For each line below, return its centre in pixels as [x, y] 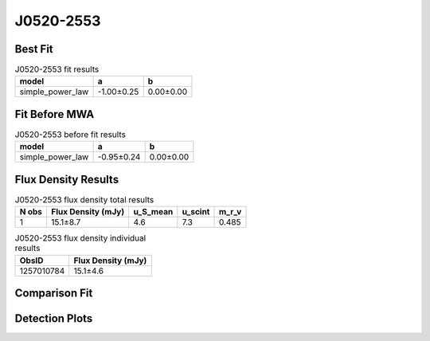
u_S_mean [153, 212]
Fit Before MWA [55, 114]
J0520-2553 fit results [57, 69]
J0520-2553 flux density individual [80, 238]
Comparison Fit [54, 294]
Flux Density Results [67, 179]
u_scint [196, 212]
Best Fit [34, 49]
